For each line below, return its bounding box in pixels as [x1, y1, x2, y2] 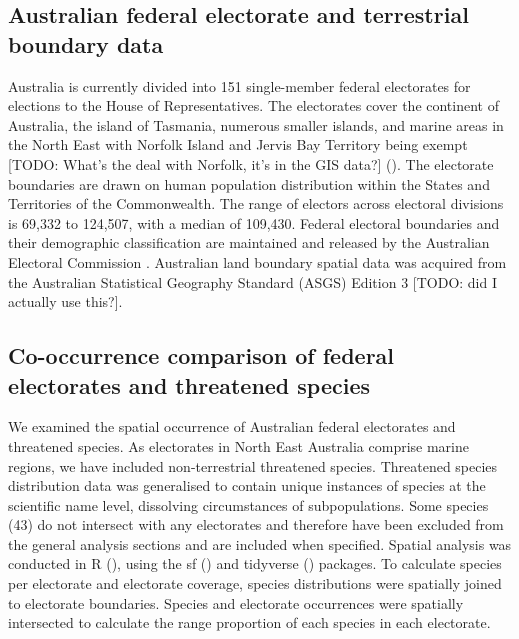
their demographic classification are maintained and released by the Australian [8, 232, 490, 253]
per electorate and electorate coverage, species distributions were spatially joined [8, 573, 502, 594]
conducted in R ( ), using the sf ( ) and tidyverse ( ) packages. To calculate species [8, 553, 502, 574]
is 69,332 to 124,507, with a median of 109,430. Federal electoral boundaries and [8, 212, 500, 233]
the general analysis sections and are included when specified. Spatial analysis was [8, 533, 512, 554]
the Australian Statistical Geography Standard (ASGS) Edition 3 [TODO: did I [8, 271, 498, 292]
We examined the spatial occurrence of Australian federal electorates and [8, 416, 456, 437]
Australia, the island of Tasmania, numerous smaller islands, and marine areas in [8, 114, 504, 135]
